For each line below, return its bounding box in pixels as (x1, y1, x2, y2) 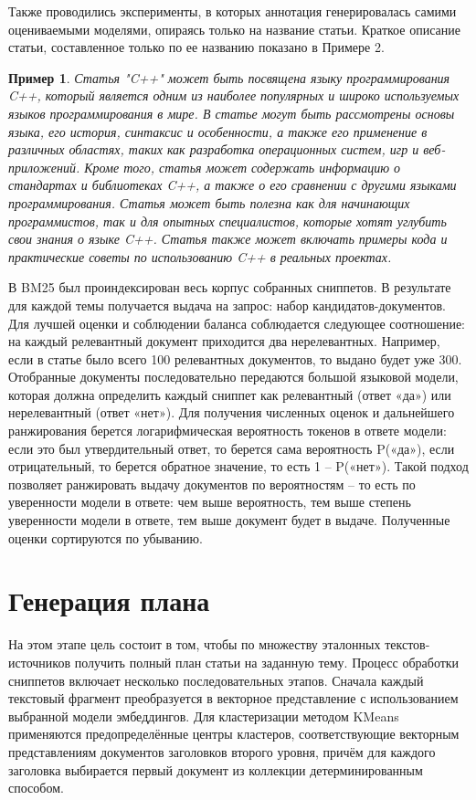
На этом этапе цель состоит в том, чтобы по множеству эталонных (8, 635, 381, 654)
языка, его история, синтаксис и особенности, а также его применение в (8, 121, 428, 141)
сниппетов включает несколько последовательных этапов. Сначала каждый (8, 670, 424, 689)
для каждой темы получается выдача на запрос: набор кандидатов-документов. (8, 295, 446, 314)
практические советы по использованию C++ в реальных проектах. (8, 247, 392, 266)
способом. (8, 778, 64, 797)
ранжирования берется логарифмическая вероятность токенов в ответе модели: (8, 421, 447, 440)
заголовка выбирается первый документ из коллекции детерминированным (8, 760, 423, 779)
